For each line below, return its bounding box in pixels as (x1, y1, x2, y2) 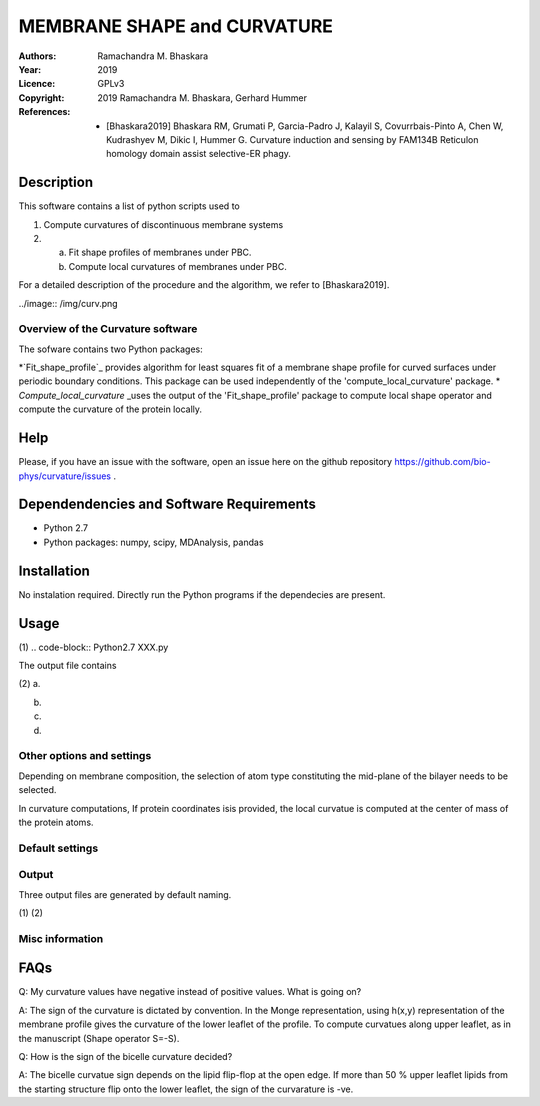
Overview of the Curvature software (18, 322, 198, 336)
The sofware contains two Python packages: (18, 343, 204, 355)
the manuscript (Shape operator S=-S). (18, 1032, 180, 1044)
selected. (18, 784, 57, 796)
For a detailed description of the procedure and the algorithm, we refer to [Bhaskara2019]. (18, 279, 390, 291)
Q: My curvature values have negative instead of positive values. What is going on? (18, 986, 362, 998)
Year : (18, 63, 42, 75)
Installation (18, 562, 90, 579)
